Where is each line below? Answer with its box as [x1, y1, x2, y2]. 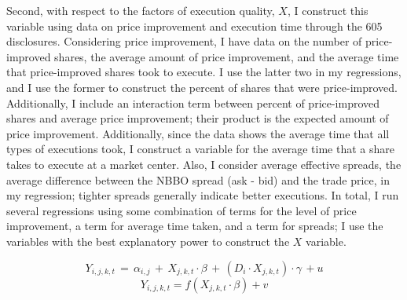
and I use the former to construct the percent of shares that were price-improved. [6, 79, 398, 95]
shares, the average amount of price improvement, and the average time [54, 48, 399, 64]
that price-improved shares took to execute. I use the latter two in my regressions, [6, 64, 401, 80]
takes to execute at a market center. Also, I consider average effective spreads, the [6, 155, 401, 172]
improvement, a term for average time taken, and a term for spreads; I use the [6, 218, 383, 234]
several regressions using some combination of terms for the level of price [6, 202, 357, 218]
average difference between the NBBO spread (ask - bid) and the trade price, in [6, 171, 390, 188]
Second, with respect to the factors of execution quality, [6, 2, 275, 18]
